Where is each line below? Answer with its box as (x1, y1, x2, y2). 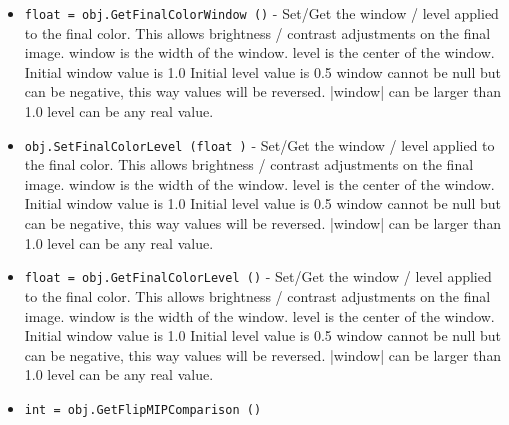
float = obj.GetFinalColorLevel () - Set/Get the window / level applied (24, 266, 492, 287)
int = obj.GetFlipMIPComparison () (24, 402, 262, 417)
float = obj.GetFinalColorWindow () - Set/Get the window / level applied (24, 3, 499, 23)
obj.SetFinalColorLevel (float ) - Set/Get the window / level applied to (24, 134, 495, 155)
